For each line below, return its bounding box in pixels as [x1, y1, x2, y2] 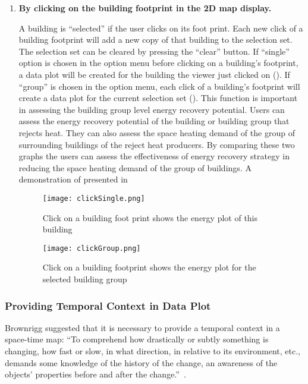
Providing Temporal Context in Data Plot [5, 298, 211, 313]
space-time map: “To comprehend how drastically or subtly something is [5, 333, 269, 345]
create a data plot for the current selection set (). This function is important [18, 92, 298, 104]
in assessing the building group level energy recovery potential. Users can [18, 103, 285, 115]
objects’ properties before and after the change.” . [5, 368, 186, 380]
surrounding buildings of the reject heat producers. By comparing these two [18, 138, 295, 150]
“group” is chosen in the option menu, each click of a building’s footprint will [18, 80, 300, 92]
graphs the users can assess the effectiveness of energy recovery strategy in [18, 150, 290, 162]
